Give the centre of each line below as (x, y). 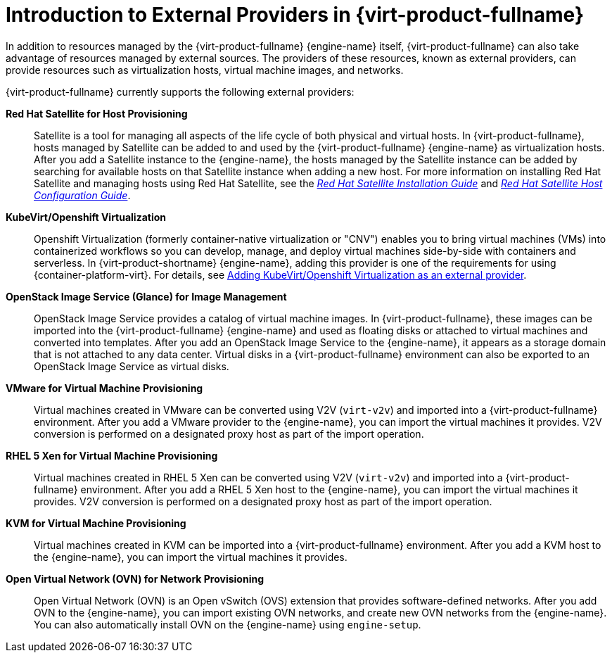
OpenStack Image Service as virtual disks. (132, 366)
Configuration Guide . (82, 195)
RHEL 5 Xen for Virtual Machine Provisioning (112, 455)
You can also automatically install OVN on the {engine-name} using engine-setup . (228, 624)
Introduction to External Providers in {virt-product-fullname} (295, 15)
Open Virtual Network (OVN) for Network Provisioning (135, 578)
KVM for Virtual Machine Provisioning (96, 523)
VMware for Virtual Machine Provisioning (104, 388)
